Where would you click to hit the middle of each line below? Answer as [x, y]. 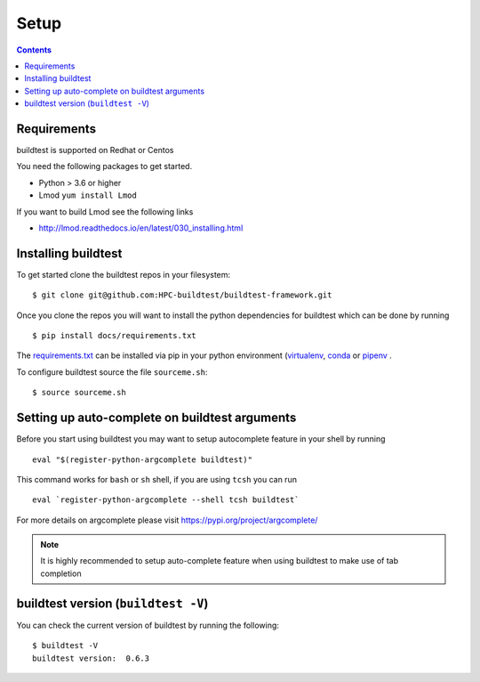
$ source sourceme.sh [79, 393]
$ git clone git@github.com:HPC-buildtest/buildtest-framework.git [182, 295]
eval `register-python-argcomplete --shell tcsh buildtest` [166, 500]
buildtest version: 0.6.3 [91, 658]
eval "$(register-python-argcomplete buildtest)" [143, 459]
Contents [34, 50]
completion [61, 573]
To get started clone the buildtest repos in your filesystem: [124, 274]
